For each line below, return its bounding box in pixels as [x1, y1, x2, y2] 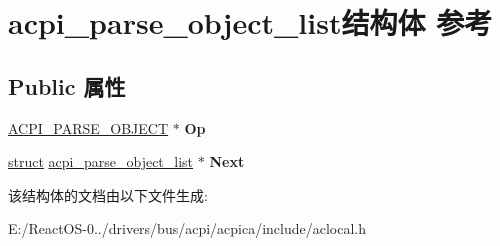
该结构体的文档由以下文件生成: [8, 184, 208, 205]
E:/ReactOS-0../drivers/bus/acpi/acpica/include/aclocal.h [8, 218, 367, 239]
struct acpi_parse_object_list [8, 151, 194, 172]
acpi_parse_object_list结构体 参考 [8, 2, 493, 43]
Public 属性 [8, 70, 126, 101]
